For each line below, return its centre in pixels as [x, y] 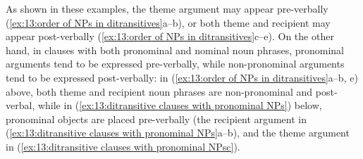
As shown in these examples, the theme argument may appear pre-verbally [167, 8]
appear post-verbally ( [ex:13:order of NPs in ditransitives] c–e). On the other [170, 36]
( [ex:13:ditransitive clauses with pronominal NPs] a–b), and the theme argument [178, 133]
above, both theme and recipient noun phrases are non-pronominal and [159, 91]
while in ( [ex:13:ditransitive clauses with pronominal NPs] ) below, [180, 105]
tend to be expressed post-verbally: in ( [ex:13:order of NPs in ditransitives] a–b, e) [182, 77]
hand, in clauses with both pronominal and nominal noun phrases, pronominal [175, 50]
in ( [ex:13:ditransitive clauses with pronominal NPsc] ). [123, 146]
